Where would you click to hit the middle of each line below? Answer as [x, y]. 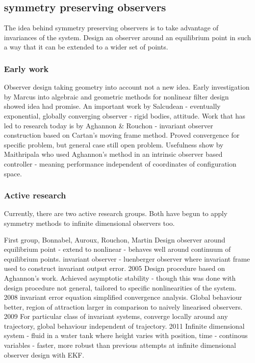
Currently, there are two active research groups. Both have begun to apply [116, 213]
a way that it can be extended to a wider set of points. [86, 47]
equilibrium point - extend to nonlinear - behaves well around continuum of [117, 249]
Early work [26, 68]
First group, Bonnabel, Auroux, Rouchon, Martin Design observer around [115, 239]
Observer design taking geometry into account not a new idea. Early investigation [127, 87]
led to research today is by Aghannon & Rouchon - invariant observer [109, 125]
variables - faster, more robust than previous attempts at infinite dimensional [120, 345]
